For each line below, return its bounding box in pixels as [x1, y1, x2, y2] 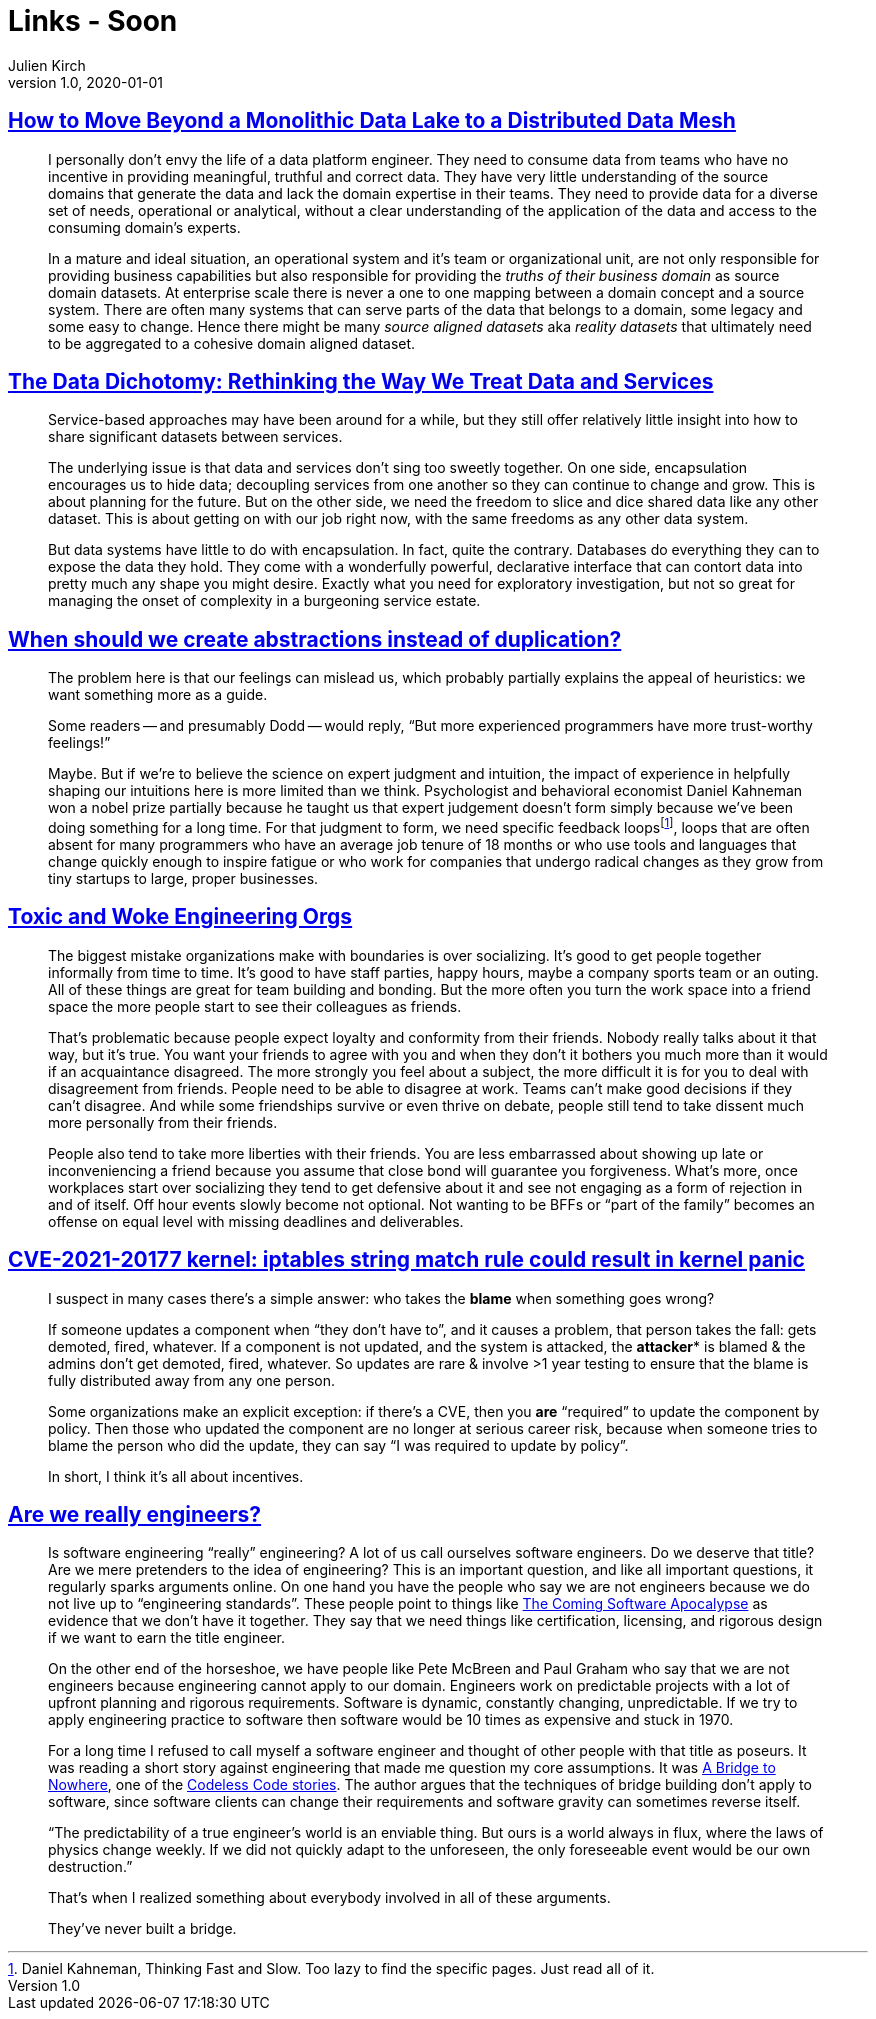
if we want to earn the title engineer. [48, 1629, 285, 1647]
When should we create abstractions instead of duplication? [8, 626, 622, 652]
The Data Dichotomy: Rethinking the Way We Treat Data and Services [8, 369, 714, 395]
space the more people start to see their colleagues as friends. [48, 997, 462, 1015]
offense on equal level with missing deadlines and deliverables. [48, 1212, 464, 1230]
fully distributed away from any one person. [48, 1371, 335, 1389]
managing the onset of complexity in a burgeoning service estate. [48, 592, 481, 610]
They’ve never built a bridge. [48, 1920, 237, 1938]
